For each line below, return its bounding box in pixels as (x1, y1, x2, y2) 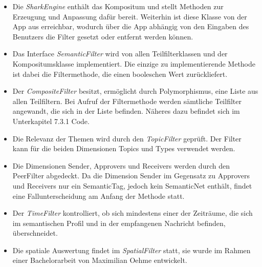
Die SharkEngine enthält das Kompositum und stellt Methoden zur (12, 1, 224, 11)
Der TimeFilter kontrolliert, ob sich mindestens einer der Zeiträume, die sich (12, 208, 253, 218)
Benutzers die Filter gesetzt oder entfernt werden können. (12, 31, 193, 42)
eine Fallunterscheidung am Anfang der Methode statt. (12, 190, 185, 201)
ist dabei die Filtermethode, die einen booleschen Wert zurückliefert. (12, 68, 228, 79)
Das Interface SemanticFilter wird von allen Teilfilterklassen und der (12, 48, 228, 59)
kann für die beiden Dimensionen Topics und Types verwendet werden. (12, 143, 235, 154)
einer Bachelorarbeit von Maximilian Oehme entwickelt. (12, 255, 187, 265)
